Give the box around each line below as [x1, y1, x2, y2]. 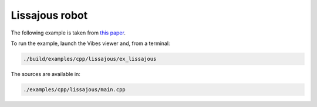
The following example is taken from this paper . [11, 29, 126, 36]
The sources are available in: [11, 70, 80, 77]
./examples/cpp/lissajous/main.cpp [23, 86, 126, 93]
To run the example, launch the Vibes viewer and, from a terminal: [11, 40, 170, 47]
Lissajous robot [11, 9, 88, 22]
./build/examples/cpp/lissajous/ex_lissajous [23, 56, 157, 62]
